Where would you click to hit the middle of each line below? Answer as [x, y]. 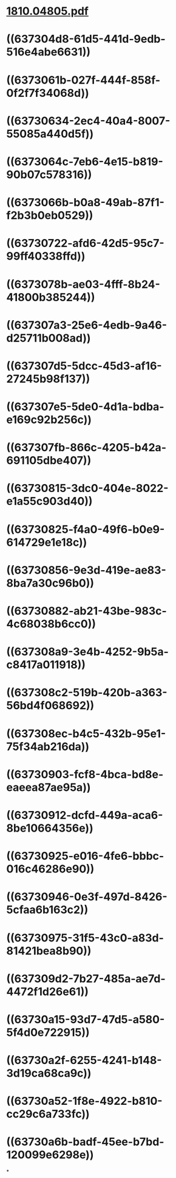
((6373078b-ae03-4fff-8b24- [83, 284]
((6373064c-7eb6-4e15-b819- [85, 161]
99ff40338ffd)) [46, 256]
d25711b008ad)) [49, 338]
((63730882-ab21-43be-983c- [86, 611]
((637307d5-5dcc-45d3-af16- [84, 366]
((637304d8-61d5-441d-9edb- [86, 39]
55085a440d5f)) [50, 134]
